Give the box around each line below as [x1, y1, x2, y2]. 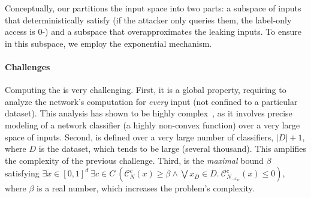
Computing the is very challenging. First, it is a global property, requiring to [5, 83, 286, 96]
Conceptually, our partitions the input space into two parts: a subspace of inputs [5, 2, 301, 14]
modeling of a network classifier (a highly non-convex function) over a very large [5, 118, 300, 131]
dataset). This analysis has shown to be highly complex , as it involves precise [5, 107, 292, 119]
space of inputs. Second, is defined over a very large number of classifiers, [5, 130, 274, 143]
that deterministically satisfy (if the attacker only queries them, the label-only [5, 13, 292, 26]
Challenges [5, 60, 50, 73]
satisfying [5, 167, 40, 179]
